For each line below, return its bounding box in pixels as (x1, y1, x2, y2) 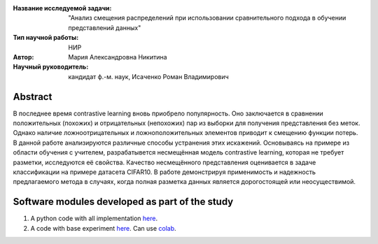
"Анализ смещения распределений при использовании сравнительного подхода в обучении (68, 14, 346, 22)
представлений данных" (68, 23, 141, 31)
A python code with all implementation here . (30, 214, 157, 223)
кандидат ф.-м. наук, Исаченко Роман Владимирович (68, 72, 229, 80)
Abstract (13, 91, 52, 103)
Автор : (13, 52, 34, 61)
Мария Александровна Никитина (68, 52, 167, 61)
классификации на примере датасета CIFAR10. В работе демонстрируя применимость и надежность (13, 168, 316, 176)
